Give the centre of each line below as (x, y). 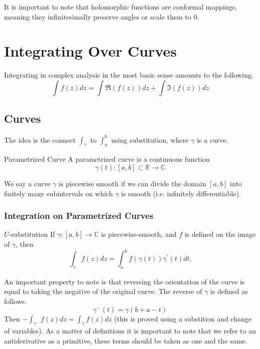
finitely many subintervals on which (59, 193)
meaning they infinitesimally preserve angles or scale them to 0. (102, 16)
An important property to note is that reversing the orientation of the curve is (124, 281)
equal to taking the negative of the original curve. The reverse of (103, 291)
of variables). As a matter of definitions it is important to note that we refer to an (130, 331)
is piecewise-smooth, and (139, 234)
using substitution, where (150, 139)
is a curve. (212, 139)
